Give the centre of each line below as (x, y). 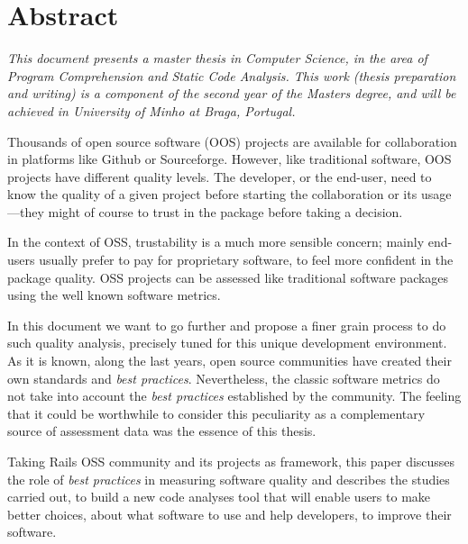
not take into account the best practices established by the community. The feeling (234, 396)
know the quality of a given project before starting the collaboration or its (212, 194)
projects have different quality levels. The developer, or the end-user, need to (220, 176)
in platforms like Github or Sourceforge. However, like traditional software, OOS (229, 159)
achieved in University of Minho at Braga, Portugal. (151, 110)
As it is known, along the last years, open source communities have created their (229, 361)
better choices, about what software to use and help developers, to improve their (229, 514)
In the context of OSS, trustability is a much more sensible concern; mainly (216, 242)
